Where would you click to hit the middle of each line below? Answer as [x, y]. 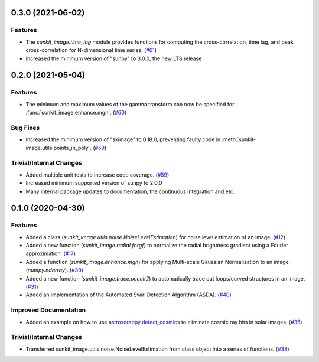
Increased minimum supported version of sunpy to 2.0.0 [94, 183]
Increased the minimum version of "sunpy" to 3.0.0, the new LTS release [114, 58]
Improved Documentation [48, 310]
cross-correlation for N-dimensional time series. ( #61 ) [91, 50]
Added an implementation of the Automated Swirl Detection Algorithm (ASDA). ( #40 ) [128, 295]
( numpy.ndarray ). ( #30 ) [55, 270]
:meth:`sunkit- [239, 139]
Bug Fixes [25, 128]
